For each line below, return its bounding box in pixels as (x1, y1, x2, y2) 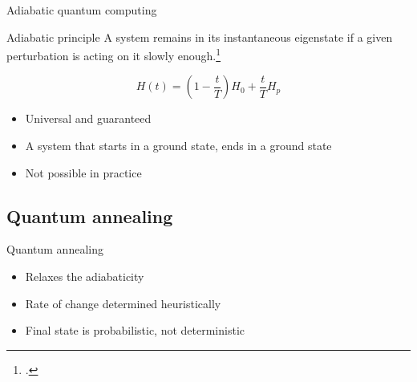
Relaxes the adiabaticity (25, 268, 144, 285)
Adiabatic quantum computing (6, 2, 157, 18)
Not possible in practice (25, 164, 142, 181)
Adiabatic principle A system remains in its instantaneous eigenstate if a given (6, 28, 393, 45)
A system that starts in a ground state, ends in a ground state (25, 137, 332, 154)
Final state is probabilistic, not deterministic (25, 322, 245, 339)
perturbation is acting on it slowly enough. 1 (6, 45, 221, 63)
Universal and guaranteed (25, 110, 152, 127)
